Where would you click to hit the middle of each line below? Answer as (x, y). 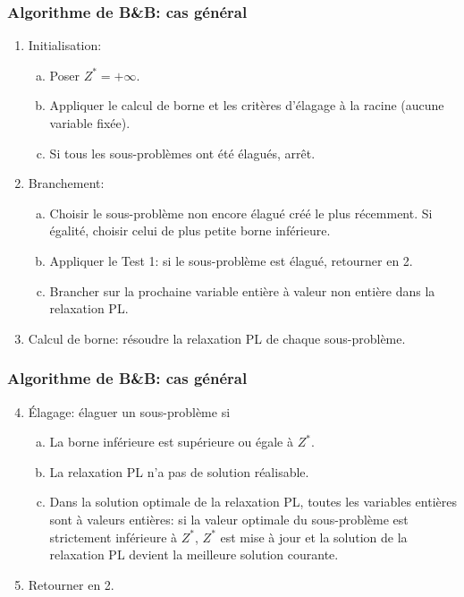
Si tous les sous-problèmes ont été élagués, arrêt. (182, 153)
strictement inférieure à (114, 537)
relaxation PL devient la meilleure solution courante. (194, 554)
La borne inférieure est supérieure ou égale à (171, 442)
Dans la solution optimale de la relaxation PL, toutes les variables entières (253, 502)
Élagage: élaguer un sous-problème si (129, 411)
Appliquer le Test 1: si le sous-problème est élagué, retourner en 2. (231, 260)
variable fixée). (90, 123)
